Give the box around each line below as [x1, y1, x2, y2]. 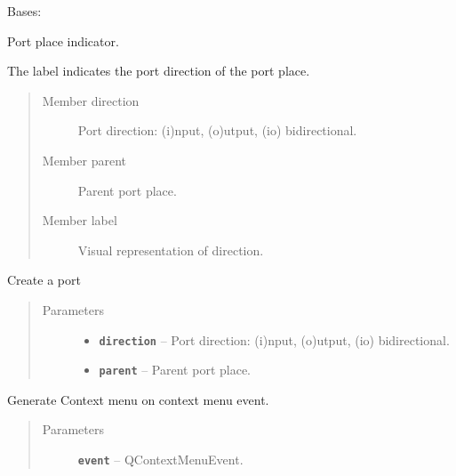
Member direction [42, 91, 140, 109]
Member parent [42, 150, 126, 169]
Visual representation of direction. [77, 240, 264, 259]
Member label [42, 211, 117, 230]
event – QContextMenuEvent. [77, 450, 244, 469]
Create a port [7, 270, 81, 289]
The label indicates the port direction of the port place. [7, 61, 310, 80]
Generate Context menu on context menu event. [7, 390, 269, 408]
